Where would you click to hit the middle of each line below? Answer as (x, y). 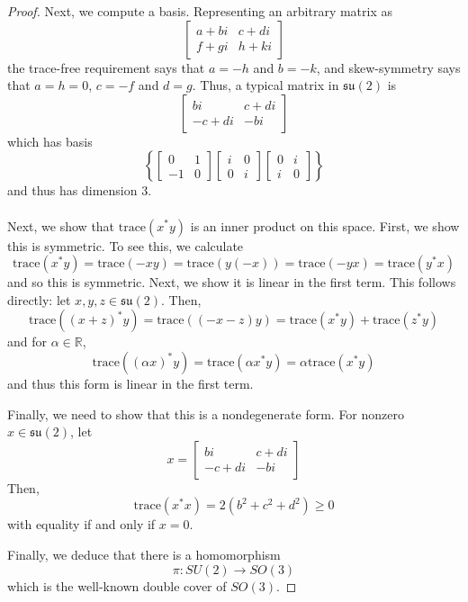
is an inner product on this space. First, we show (325, 225)
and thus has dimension (72, 190)
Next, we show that (61, 225)
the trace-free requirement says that (106, 67)
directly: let (39, 299)
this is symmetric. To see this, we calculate (126, 245)
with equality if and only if (81, 524)
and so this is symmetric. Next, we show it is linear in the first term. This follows (232, 282)
